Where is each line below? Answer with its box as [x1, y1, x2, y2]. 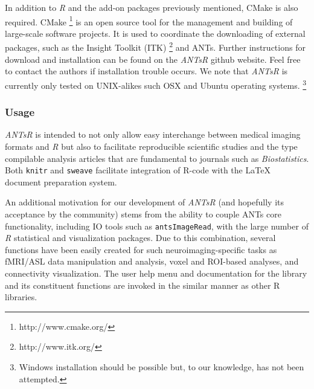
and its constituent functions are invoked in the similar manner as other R [5, 278, 280, 291]
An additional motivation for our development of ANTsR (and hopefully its [5, 196, 284, 208]
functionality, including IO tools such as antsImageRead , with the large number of [5, 219, 309, 232]
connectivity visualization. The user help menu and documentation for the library [5, 267, 307, 279]
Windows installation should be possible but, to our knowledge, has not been [19, 360, 304, 373]
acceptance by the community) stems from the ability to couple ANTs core [5, 207, 281, 220]
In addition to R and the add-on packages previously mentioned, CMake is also [5, 1, 298, 13]
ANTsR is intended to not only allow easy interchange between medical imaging [5, 128, 301, 141]
